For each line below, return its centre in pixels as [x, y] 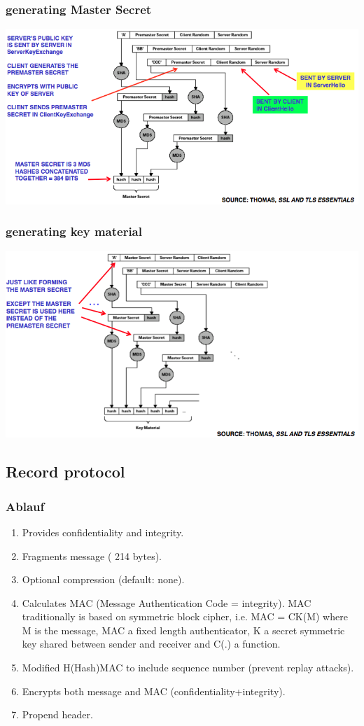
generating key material [74, 231]
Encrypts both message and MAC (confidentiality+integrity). [154, 691]
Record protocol [65, 472]
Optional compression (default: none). [103, 579]
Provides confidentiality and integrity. [103, 532]
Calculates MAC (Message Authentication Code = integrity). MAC [167, 602]
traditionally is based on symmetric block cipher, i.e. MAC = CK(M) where [185, 616]
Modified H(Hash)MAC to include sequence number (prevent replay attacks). [188, 668]
